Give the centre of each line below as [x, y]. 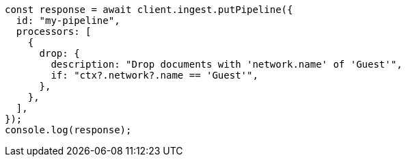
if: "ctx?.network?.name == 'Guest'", [154, 75]
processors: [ [54, 31]
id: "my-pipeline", [68, 21]
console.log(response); [68, 130]
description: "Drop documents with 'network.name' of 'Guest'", [227, 64]
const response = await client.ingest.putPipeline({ [149, 10]
